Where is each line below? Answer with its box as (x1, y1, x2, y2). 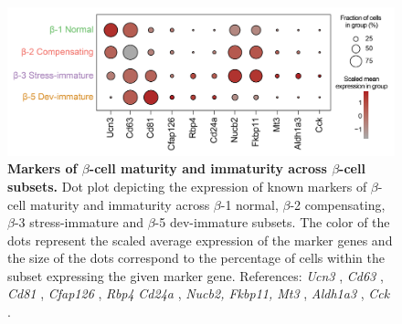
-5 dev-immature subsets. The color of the (154, 213, 390, 232)
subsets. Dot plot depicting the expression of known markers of (7, 176, 367, 195)
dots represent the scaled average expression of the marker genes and (7, 230, 393, 249)
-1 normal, (220, 194, 279, 214)
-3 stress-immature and (14, 213, 144, 232)
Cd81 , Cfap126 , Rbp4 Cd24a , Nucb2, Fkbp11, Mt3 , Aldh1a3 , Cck (7, 284, 390, 303)
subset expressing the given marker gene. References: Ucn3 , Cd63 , (7, 266, 384, 285)
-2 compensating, (290, 194, 386, 214)
